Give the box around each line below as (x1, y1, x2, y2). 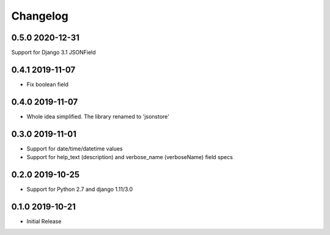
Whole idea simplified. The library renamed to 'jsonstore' (26, 113, 169, 120)
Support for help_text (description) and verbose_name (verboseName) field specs (26, 154, 233, 161)
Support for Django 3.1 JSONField (11, 49, 96, 56)
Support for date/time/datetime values (26, 144, 123, 152)
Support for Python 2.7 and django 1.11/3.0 (26, 185, 133, 193)
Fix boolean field (26, 80, 69, 88)
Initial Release (26, 217, 62, 225)
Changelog (11, 9, 68, 23)
